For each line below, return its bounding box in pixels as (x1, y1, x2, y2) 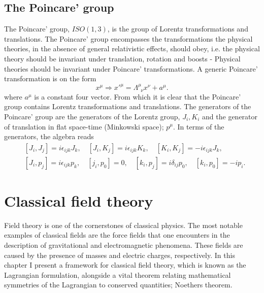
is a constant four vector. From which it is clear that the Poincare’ (34, 91, 241, 102)
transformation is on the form (4, 73, 96, 84)
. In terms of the (173, 121, 224, 132)
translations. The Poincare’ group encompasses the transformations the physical (4, 33, 253, 44)
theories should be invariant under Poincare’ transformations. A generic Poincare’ (4, 63, 258, 74)
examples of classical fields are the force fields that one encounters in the (4, 230, 230, 240)
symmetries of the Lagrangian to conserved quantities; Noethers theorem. (4, 279, 233, 290)
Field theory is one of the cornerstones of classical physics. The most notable (4, 219, 243, 230)
